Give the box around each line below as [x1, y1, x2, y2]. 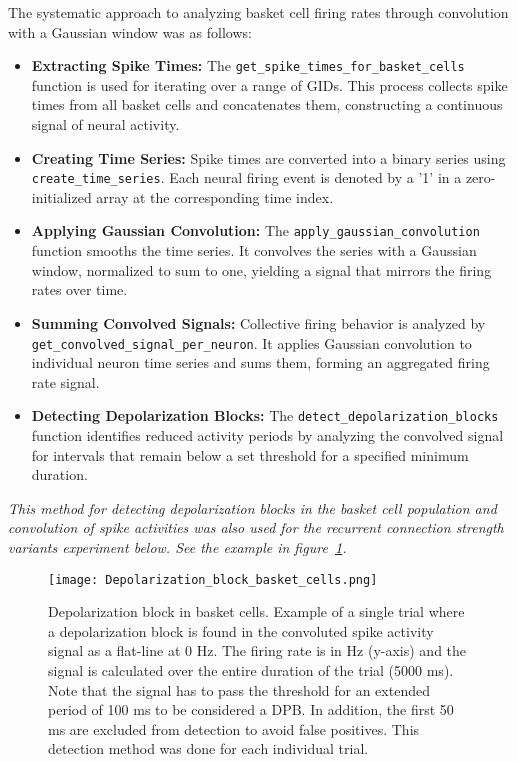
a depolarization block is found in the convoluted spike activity [48, 620, 434, 641]
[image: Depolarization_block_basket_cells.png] [48, 572, 378, 587]
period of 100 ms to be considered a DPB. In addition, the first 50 [48, 699, 454, 720]
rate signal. [31, 371, 100, 392]
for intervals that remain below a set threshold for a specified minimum [31, 444, 469, 465]
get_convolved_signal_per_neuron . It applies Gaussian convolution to [31, 332, 472, 353]
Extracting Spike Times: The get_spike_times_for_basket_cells [31, 55, 465, 76]
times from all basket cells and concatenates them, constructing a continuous [31, 94, 503, 115]
